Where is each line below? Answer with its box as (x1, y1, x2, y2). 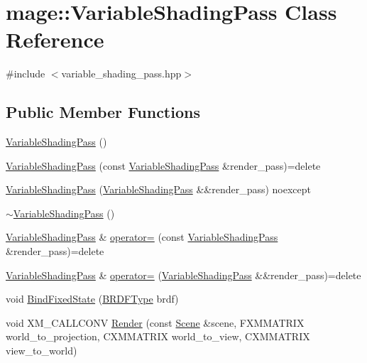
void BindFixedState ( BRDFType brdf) (6, 291, 179, 306)
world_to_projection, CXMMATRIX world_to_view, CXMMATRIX (6, 329, 310, 344)
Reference (6, 25, 104, 54)
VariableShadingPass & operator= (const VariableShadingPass (6, 229, 278, 244)
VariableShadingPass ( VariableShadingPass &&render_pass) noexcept (6, 182, 312, 197)
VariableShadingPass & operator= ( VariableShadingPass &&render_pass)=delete (6, 267, 361, 282)
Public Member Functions (6, 101, 200, 123)
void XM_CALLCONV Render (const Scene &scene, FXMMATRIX (6, 315, 305, 330)
